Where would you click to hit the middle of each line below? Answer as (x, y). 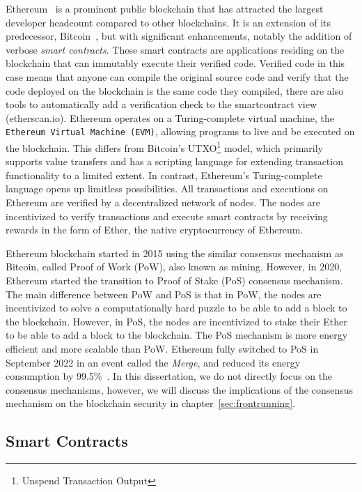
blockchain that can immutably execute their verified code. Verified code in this (175, 63)
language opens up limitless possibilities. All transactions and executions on (167, 189)
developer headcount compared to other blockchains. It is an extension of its (168, 22)
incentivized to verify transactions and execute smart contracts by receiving (167, 216)
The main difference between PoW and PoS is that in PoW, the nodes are (164, 294)
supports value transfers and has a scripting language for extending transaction (174, 161)
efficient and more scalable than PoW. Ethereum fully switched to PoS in (162, 348)
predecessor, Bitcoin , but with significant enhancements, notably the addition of (179, 36)
